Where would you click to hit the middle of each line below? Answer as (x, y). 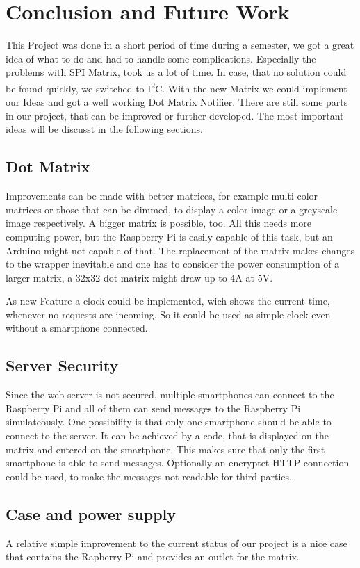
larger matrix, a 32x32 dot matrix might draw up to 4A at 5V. (139, 277)
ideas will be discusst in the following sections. (104, 129)
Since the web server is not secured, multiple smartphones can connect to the (170, 395)
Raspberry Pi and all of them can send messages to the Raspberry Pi (153, 408)
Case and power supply (91, 513)
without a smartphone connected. (77, 328)
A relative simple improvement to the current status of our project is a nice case (177, 543)
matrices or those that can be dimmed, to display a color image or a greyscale (172, 209)
